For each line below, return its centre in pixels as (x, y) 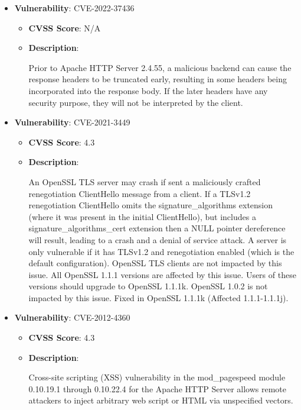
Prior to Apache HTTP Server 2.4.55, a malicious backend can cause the (160, 67)
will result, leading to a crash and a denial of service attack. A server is (158, 239)
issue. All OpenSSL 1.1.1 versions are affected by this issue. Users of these (162, 274)
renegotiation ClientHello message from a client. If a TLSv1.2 (140, 193)
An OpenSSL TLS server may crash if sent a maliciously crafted (145, 181)
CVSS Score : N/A (65, 28)
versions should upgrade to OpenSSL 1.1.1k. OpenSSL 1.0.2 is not (148, 286)
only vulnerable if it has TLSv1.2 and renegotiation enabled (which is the (161, 251)
